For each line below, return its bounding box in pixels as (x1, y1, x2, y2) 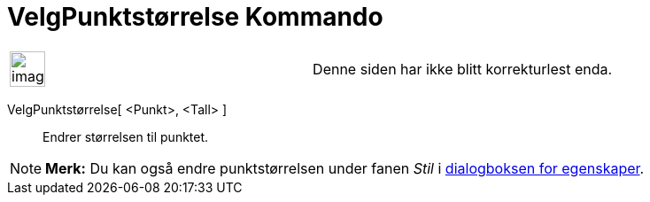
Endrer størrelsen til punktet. (43, 128, 209, 144)
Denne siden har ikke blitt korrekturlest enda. (313, 59, 613, 78)
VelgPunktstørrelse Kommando (7, 2, 383, 32)
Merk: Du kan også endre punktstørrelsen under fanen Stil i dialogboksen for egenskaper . (45, 159, 645, 177)
